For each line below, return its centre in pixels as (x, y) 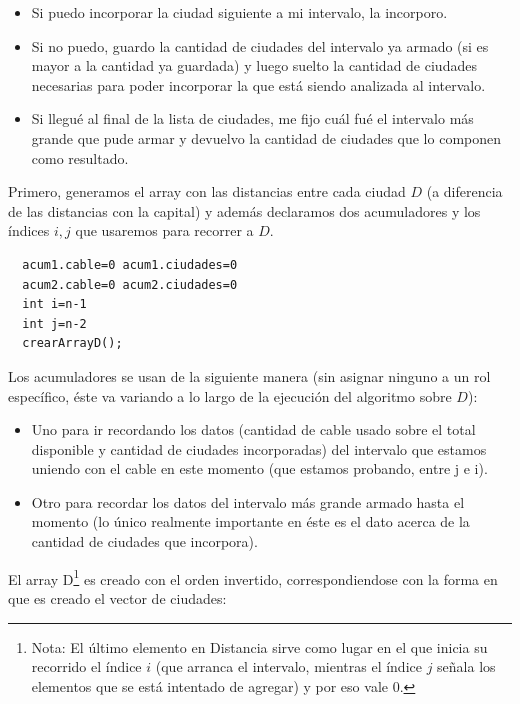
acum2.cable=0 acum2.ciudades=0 (130, 284)
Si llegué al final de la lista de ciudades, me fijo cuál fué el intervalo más (252, 118)
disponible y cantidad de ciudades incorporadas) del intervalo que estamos (259, 448)
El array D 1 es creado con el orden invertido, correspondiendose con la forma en (253, 577)
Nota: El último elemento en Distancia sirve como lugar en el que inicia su (259, 646)
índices (29, 230)
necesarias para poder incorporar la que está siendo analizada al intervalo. (258, 84)
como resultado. (80, 157)
